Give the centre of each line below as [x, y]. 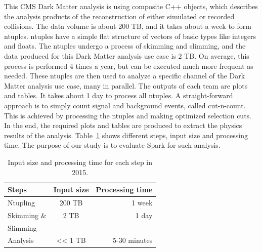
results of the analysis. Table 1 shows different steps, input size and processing [126, 135]
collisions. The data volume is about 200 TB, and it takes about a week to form [128, 26]
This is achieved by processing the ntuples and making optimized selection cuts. [128, 115]
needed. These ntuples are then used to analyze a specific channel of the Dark [125, 76]
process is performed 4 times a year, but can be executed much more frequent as [129, 66]
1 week [142, 202]
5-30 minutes [133, 240]
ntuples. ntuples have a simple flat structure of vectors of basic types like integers [130, 36]
